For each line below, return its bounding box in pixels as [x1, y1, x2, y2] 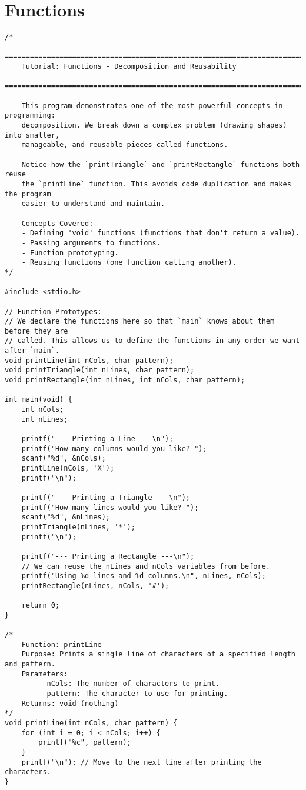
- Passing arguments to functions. [21, 238, 161, 247]
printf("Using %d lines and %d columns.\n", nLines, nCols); [21, 572, 266, 581]
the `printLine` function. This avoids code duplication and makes [21, 179, 291, 188]
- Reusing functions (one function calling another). [21, 258, 237, 267]
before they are [5, 326, 68, 335]
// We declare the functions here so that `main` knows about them [5, 317, 275, 326]
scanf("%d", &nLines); [21, 513, 110, 522]
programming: [5, 111, 55, 120]
